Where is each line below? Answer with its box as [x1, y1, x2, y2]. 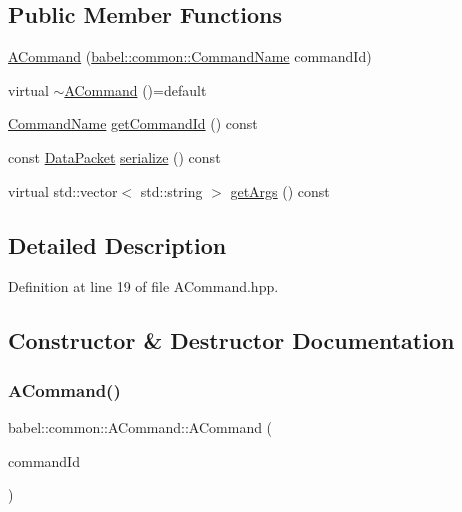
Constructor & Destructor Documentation [8, 325, 455, 356]
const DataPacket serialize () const [8, 146, 221, 167]
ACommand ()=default [64, 79, 207, 100]
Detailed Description [8, 229, 227, 260]
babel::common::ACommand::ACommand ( [8, 416, 273, 437]
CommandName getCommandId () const [8, 113, 258, 134]
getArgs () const [230, 180, 330, 201]
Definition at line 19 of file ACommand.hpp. [8, 276, 279, 297]
